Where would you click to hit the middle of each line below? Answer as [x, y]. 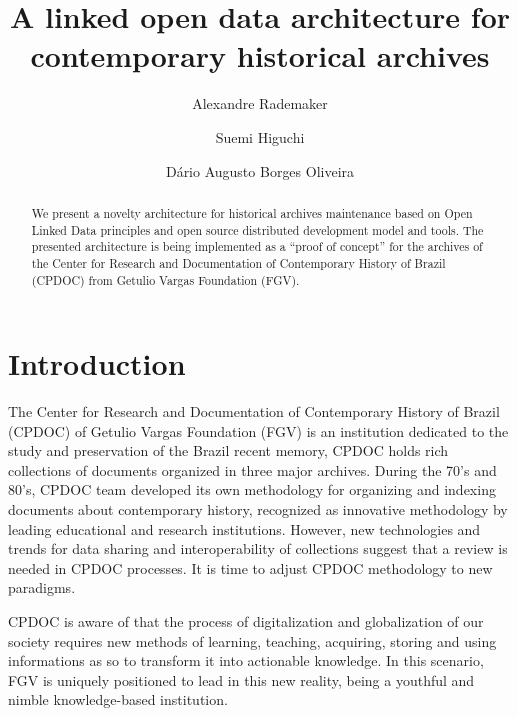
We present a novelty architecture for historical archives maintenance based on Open [252, 212]
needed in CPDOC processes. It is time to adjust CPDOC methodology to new [250, 567]
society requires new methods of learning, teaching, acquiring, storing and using [252, 640]
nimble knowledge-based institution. [118, 699]
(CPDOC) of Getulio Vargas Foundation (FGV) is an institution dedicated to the [258, 430]
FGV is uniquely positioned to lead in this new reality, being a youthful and [241, 679]
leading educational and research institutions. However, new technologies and [244, 528]
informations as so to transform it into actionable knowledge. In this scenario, [246, 660]
